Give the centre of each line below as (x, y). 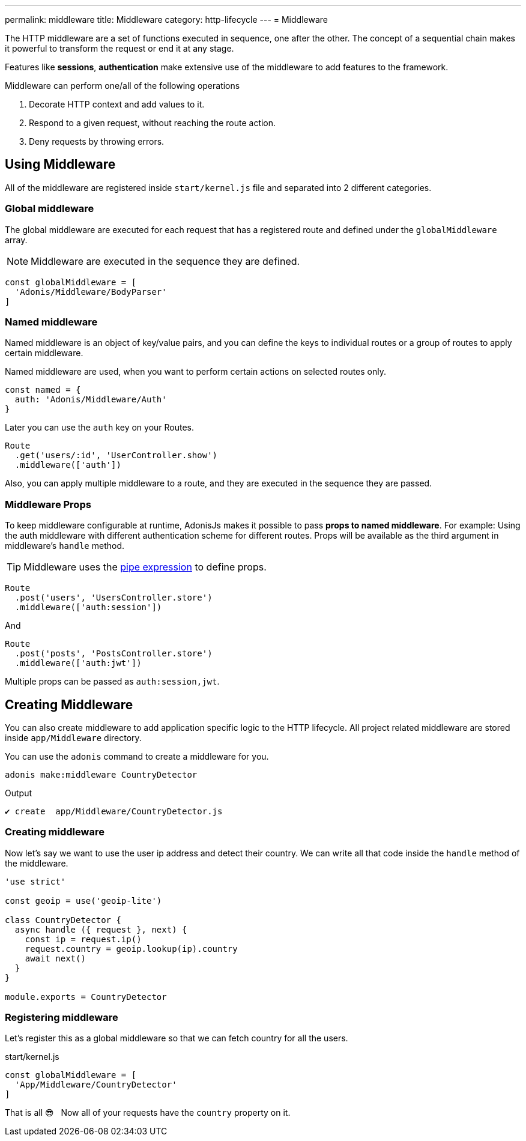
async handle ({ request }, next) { (101, 929)
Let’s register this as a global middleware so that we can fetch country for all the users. (177, 1038)
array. (16, 240)
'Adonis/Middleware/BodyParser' (91, 292)
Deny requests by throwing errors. (97, 141)
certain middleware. (44, 353)
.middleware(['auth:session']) (88, 607)
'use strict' (35, 881)
